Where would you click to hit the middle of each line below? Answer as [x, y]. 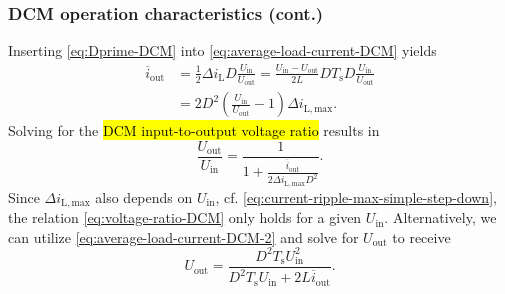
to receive [421, 236]
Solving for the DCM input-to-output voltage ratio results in [194, 130]
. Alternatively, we [440, 217]
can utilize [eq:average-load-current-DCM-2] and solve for [183, 236]
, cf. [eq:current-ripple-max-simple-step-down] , [356, 196]
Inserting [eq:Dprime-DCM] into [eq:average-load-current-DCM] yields [222, 50]
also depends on [144, 196]
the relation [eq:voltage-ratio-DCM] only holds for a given [185, 217]
